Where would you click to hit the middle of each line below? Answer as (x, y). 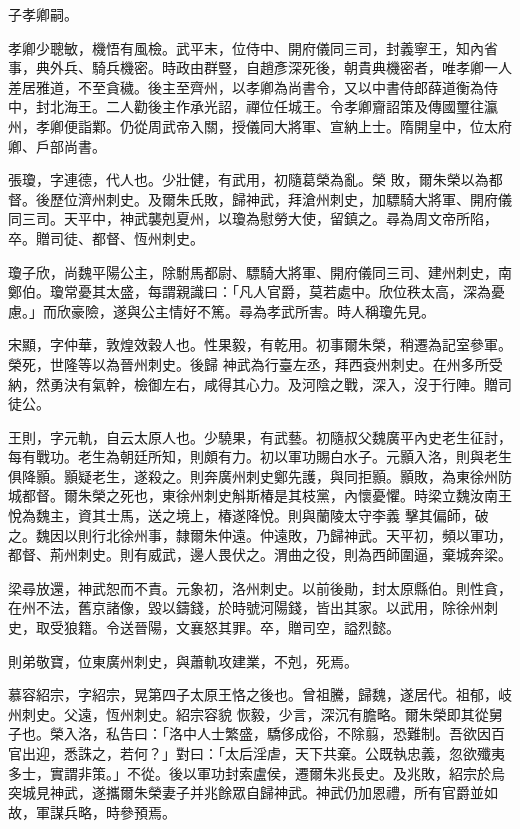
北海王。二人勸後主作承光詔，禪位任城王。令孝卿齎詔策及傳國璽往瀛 (273, 106)
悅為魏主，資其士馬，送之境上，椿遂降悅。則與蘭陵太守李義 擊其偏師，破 (248, 515)
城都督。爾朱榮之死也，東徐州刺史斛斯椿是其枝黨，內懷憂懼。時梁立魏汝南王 (260, 495)
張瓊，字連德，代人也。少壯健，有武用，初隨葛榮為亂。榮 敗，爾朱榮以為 (248, 179)
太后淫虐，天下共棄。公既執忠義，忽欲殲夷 (364, 753)
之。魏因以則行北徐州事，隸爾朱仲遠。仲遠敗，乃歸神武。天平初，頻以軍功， (260, 534)
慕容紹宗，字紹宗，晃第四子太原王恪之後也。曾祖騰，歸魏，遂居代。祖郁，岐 (260, 694)
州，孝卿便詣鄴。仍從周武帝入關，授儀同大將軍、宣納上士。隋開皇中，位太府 (260, 125)
